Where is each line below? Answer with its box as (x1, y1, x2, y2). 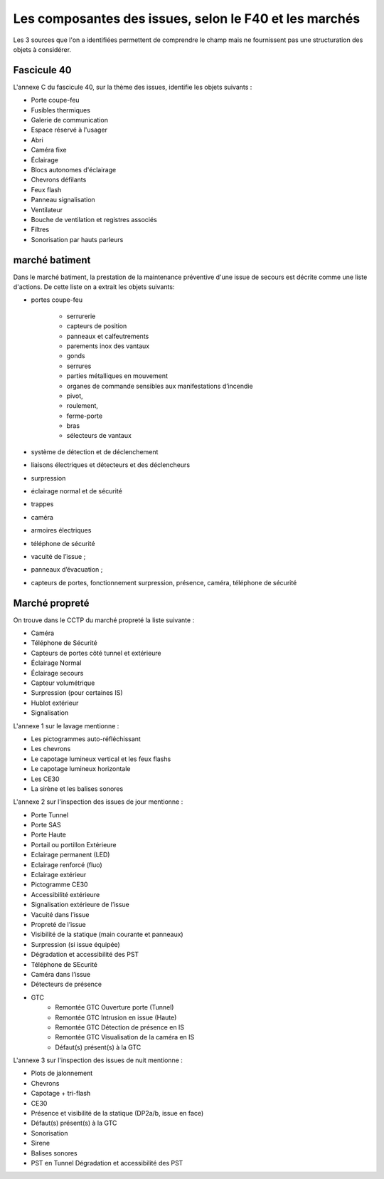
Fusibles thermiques (31, 105, 90, 114)
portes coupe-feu (31, 295, 83, 304)
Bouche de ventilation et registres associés (31, 215, 158, 224)
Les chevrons (31, 745, 71, 753)
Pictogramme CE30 (31, 880, 88, 889)
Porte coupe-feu (31, 96, 80, 105)
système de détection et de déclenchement (31, 447, 159, 456)
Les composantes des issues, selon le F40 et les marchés (13, 11, 361, 26)
